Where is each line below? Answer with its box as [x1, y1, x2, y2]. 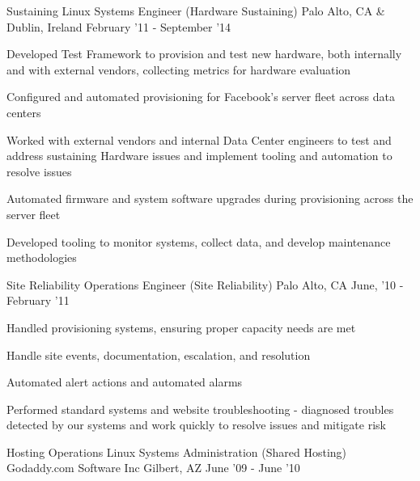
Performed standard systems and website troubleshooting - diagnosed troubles [6, 400, 394, 417]
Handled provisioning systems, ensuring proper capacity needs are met [6, 319, 356, 335]
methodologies [6, 249, 77, 266]
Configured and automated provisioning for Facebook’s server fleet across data [6, 88, 395, 105]
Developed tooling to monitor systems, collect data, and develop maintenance [6, 233, 391, 250]
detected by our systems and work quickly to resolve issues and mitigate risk [6, 416, 386, 433]
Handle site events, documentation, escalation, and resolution [6, 346, 311, 363]
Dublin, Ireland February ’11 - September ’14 [6, 18, 231, 35]
